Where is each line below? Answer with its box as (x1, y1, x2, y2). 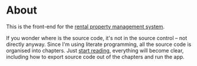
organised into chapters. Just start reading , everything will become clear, (6, 47, 184, 54)
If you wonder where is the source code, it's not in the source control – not (6, 34, 188, 41)
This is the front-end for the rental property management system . (6, 23, 165, 30)
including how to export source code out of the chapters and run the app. (6, 53, 185, 60)
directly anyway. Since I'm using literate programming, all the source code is (6, 41, 192, 48)
